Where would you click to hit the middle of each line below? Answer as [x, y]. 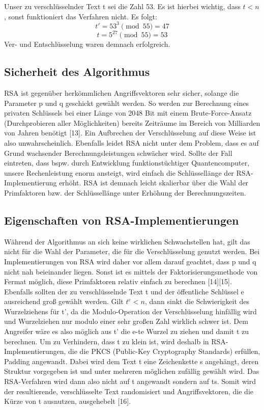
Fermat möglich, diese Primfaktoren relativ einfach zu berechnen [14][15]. [118, 281]
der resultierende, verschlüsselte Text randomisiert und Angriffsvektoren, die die [129, 391]
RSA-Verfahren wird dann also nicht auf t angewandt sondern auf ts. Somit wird [130, 381]
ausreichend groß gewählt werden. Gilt [64, 301]
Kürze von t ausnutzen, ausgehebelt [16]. [68, 401]
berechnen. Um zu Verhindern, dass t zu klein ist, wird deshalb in [107, 341]
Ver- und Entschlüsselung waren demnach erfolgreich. [87, 44]
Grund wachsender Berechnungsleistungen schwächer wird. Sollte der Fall [118, 153]
